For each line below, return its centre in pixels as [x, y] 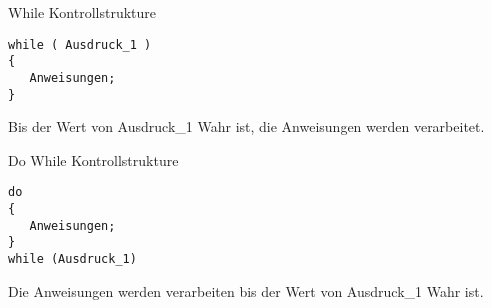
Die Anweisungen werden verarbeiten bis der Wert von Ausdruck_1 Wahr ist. [246, 290]
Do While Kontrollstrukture [93, 159]
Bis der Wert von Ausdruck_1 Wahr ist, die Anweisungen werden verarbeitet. [246, 126]
